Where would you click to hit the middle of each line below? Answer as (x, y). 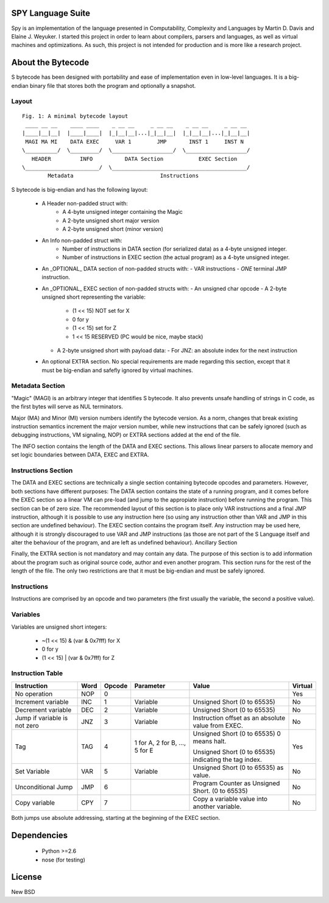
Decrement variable (43, 710)
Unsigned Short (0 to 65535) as (238, 767)
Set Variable (32, 771)
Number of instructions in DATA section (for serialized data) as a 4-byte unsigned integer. (175, 249)
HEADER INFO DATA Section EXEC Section (134, 159)
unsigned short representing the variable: (94, 297)
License (27, 877)
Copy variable (35, 802)
